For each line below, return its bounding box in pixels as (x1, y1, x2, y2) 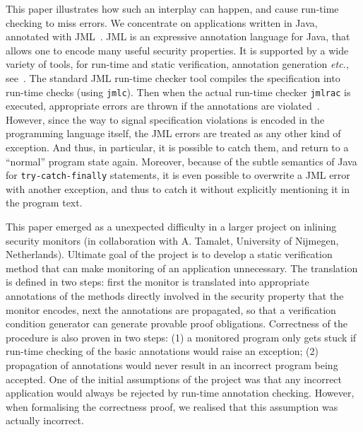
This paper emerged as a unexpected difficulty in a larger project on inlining (6, 219, 337, 234)
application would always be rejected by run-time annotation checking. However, (6, 385, 355, 400)
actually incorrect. (6, 413, 84, 428)
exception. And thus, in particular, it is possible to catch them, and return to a (6, 140, 349, 154)
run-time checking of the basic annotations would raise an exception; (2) (6, 344, 319, 358)
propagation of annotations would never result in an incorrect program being (6, 357, 338, 372)
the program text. (6, 195, 83, 210)
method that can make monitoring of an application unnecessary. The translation (6, 260, 358, 275)
